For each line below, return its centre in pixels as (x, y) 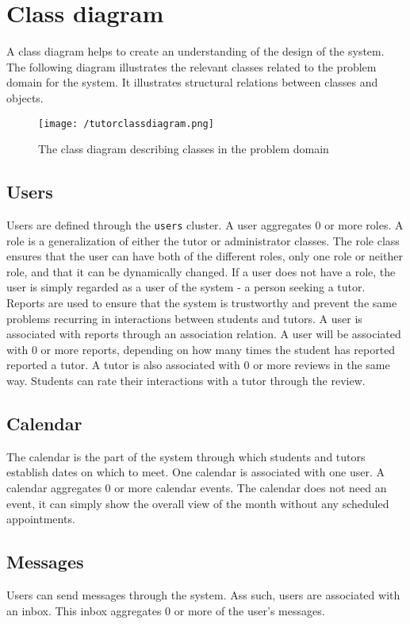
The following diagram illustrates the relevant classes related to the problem (192, 66)
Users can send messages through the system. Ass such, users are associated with (203, 594)
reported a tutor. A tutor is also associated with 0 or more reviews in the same (198, 365)
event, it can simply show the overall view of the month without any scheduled (198, 503)
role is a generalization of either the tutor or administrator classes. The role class (203, 240)
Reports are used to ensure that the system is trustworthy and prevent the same (202, 302)
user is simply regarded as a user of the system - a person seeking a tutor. (186, 287)
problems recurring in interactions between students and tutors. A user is (184, 318)
